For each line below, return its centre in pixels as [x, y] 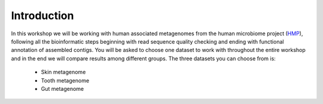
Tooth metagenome [65, 80]
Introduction [42, 16]
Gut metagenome [63, 88]
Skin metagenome [63, 72]
